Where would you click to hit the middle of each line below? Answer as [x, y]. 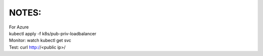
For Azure [19, 27]
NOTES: [25, 13]
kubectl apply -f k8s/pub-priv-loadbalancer [53, 33]
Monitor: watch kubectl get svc [40, 41]
